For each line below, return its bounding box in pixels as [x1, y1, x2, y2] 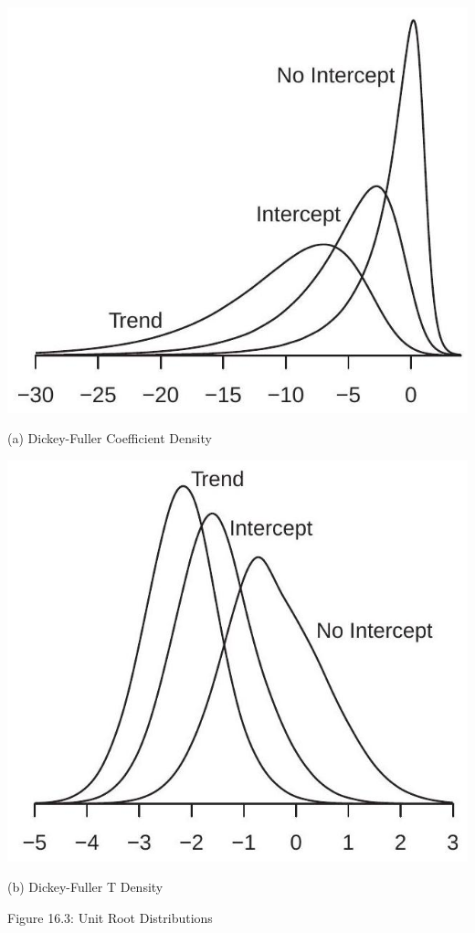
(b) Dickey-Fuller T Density [7, 877, 164, 896]
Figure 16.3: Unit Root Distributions [7, 907, 213, 927]
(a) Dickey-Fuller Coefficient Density [7, 429, 212, 448]
